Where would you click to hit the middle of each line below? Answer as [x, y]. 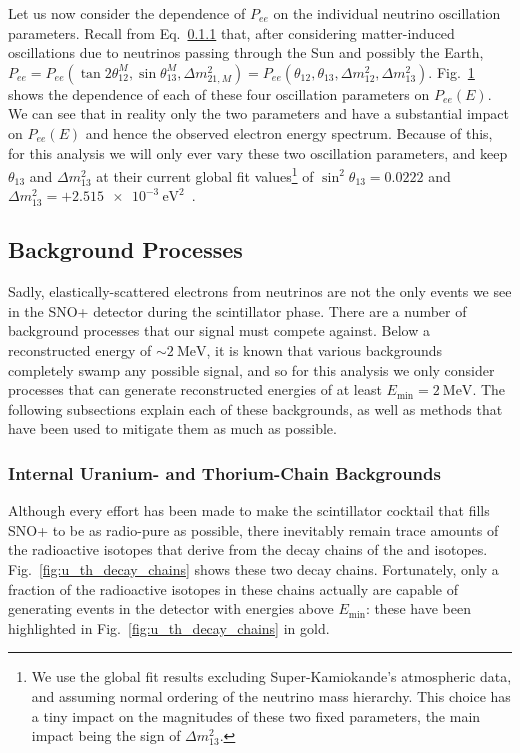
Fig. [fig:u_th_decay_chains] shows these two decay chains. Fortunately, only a [253, 568]
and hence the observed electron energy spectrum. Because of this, [289, 132]
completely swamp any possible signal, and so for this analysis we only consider [251, 369]
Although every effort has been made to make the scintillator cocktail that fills [249, 510]
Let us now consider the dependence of [127, 13]
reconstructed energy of [80, 349]
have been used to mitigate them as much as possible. [172, 428]
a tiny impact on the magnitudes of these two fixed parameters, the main [256, 715]
